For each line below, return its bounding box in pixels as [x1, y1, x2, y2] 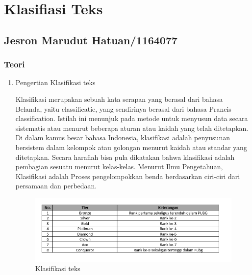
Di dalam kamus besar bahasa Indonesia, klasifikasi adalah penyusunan [15, 132, 230, 143]
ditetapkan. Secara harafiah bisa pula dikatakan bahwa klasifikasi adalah [15, 152, 235, 162]
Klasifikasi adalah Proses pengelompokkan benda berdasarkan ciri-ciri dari [15, 171, 240, 181]
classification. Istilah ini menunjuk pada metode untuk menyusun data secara [15, 113, 248, 123]
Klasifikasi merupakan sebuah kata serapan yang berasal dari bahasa [15, 93, 223, 104]
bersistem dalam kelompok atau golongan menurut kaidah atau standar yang [15, 142, 247, 152]
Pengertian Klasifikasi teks [15, 77, 96, 88]
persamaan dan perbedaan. [15, 181, 97, 191]
